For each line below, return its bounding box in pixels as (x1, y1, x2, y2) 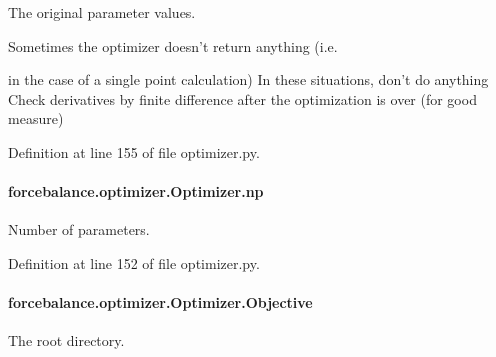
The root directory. (8, 330, 125, 351)
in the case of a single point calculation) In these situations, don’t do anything (8, 69, 489, 90)
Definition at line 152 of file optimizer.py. (8, 252, 260, 273)
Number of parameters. (8, 219, 150, 240)
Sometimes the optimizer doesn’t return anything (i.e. (8, 35, 338, 56)
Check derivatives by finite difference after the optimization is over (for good (8, 88, 477, 109)
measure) (8, 108, 64, 129)
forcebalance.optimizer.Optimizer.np (8, 181, 264, 202)
